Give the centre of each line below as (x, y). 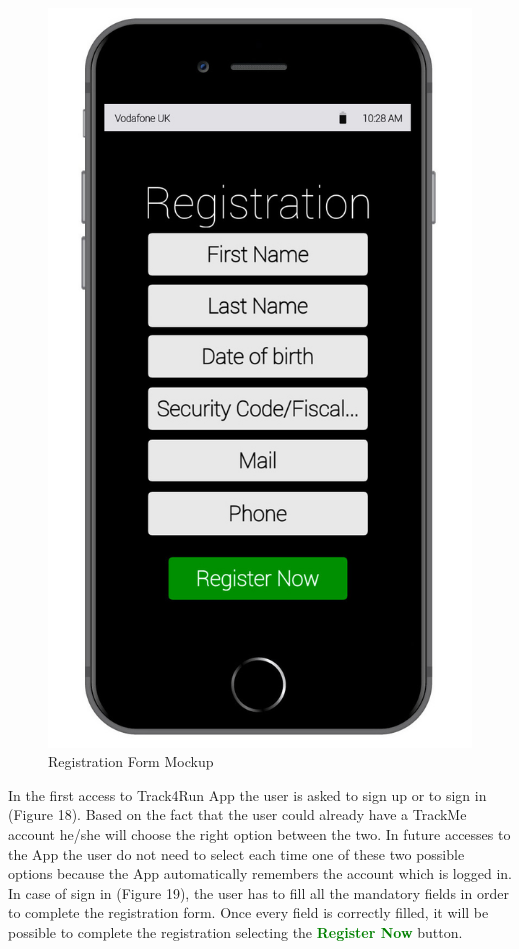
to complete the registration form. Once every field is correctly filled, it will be (248, 912)
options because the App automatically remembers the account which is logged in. (260, 873)
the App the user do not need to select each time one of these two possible (236, 853)
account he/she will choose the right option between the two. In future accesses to (259, 834)
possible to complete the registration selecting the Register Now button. (235, 931)
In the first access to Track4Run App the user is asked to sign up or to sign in (247, 794)
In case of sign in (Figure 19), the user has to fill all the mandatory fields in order (258, 892)
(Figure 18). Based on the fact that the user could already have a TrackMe (237, 814)
